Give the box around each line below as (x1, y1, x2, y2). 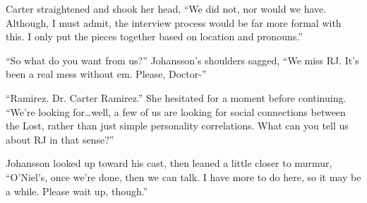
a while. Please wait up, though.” (6, 183, 148, 198)
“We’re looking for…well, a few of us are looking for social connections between (6, 104, 346, 119)
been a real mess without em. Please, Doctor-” (6, 66, 207, 81)
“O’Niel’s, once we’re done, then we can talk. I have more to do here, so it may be (6, 169, 361, 184)
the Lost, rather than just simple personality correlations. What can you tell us (6, 118, 349, 133)
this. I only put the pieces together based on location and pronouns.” (6, 29, 303, 44)
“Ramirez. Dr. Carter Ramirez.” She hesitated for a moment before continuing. (6, 90, 347, 105)
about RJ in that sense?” (6, 132, 114, 146)
